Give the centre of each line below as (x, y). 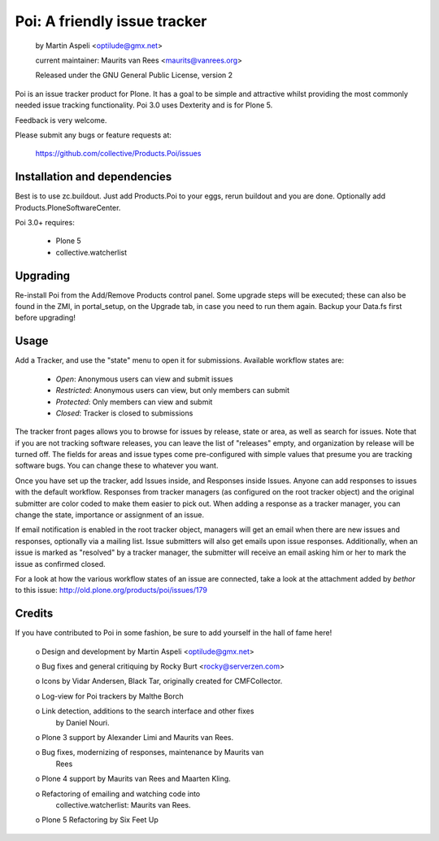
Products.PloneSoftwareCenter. (68, 207)
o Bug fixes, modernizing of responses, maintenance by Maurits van (150, 752)
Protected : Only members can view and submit (134, 402)
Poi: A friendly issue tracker (111, 21)
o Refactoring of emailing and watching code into (118, 794)
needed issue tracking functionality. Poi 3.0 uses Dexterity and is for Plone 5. (144, 105)
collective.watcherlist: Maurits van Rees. (123, 804)
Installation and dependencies (93, 177)
